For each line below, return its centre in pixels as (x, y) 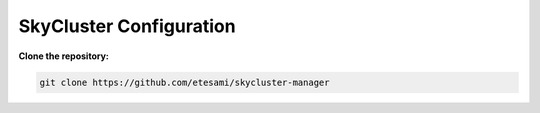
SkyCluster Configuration (127, 26)
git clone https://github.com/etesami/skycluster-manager (184, 82)
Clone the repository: (63, 56)
